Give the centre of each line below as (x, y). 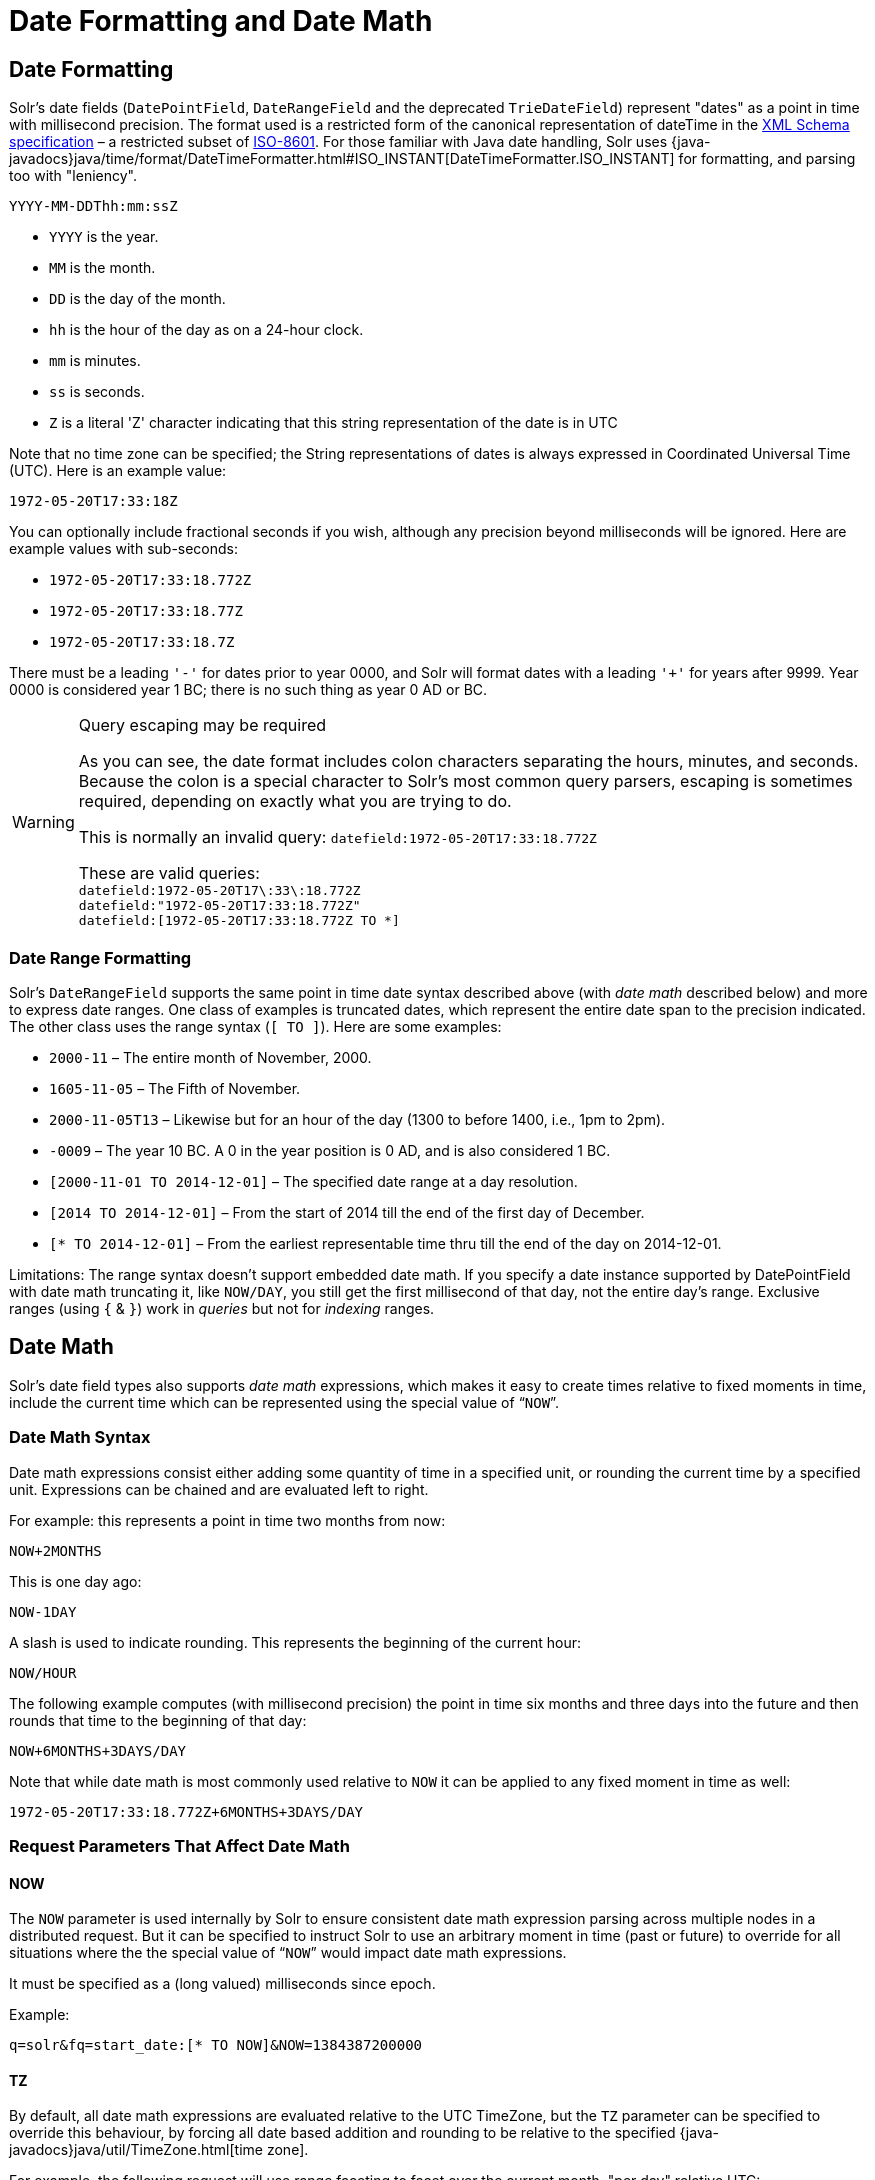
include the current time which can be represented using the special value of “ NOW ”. (284, 1402)
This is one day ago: (75, 1581)
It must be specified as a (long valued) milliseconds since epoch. (222, 1984)
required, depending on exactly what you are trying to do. (295, 801)
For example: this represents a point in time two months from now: (227, 1520)
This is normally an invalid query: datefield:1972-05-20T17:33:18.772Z (337, 837)
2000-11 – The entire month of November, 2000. (210, 1057)
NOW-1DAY (43, 1611)
